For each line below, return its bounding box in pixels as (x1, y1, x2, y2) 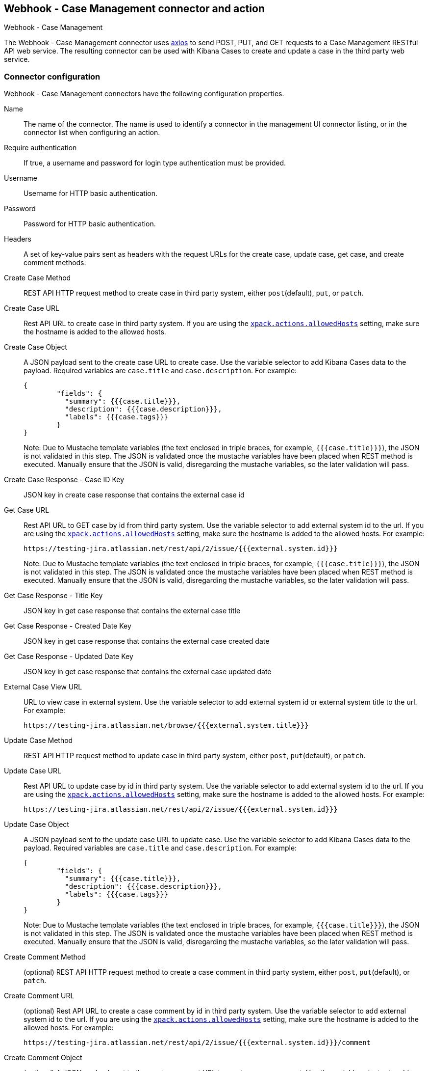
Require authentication (4, 143, 77, 152)
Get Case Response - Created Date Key (4, 622, 131, 631)
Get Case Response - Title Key (4, 591, 103, 600)
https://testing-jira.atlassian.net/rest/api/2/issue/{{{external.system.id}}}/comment (24, 1039, 371, 1047)
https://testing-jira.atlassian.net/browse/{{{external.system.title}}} (24, 721, 309, 730)
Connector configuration (4, 71, 101, 82)
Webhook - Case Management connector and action (4, 2, 265, 15)
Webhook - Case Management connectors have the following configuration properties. (4, 89, 284, 98)
